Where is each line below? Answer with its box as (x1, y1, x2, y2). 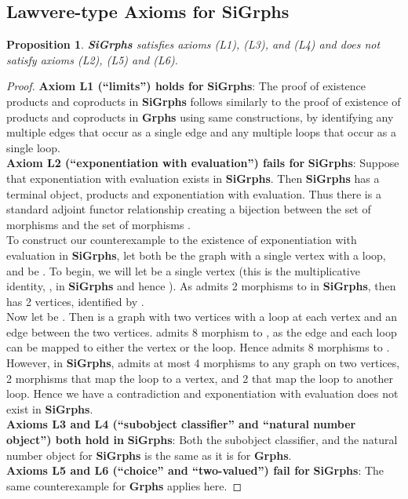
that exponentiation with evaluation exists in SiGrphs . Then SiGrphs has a (6, 169, 380, 186)
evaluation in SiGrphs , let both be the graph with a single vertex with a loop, (6, 246, 386, 263)
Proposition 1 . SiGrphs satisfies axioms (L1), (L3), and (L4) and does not (6, 36, 381, 53)
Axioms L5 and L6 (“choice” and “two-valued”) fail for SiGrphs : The (6, 462, 384, 479)
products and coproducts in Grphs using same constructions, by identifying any (6, 108, 394, 125)
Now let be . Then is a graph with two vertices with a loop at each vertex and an (6, 308, 397, 325)
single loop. (6, 139, 60, 155)
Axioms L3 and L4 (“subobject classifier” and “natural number (6, 416, 356, 432)
